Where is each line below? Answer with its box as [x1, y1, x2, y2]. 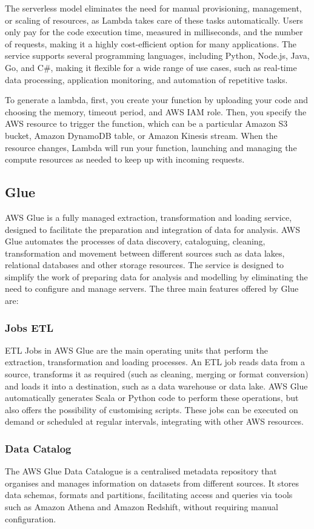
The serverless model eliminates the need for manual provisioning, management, [5, 2, 302, 14]
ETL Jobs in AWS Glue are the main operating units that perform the [5, 343, 268, 356]
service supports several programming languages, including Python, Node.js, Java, [5, 49, 310, 62]
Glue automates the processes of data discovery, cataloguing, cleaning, [5, 235, 266, 248]
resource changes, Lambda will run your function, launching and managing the [5, 141, 297, 153]
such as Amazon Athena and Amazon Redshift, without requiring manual [5, 500, 278, 513]
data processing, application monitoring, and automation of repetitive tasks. [5, 73, 288, 86]
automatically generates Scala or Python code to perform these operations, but [5, 391, 299, 404]
